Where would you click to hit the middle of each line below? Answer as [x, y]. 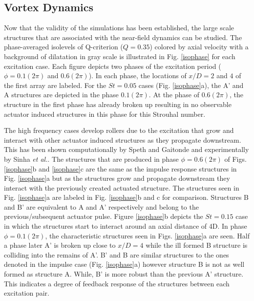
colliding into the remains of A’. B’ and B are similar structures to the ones [116, 254]
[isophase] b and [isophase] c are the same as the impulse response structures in [120, 168]
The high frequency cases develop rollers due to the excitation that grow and [119, 130]
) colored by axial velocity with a [199, 47]
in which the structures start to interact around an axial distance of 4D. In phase [126, 226]
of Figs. [235, 159]
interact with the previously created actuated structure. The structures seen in [122, 187]
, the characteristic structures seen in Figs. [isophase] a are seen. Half [148, 235]
